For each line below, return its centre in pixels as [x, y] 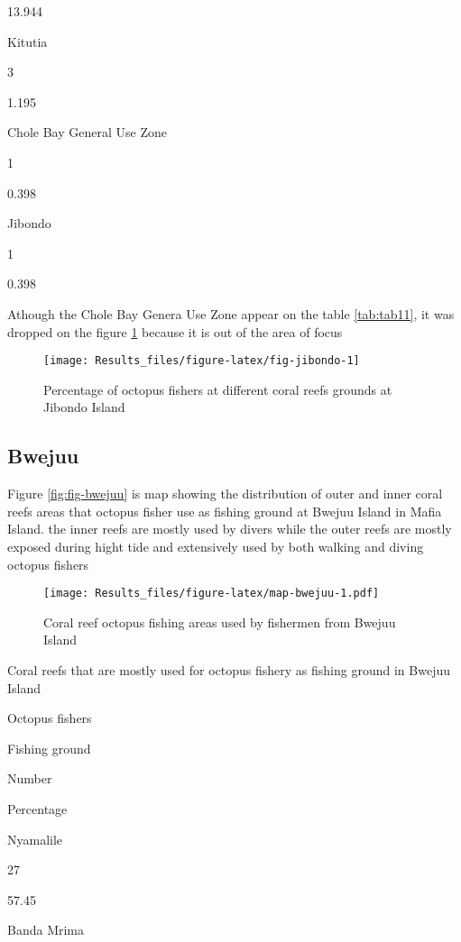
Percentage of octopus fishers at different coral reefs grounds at [218, 389]
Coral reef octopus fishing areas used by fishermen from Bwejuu [220, 622]
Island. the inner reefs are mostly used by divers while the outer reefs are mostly [230, 529]
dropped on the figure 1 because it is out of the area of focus [175, 331]
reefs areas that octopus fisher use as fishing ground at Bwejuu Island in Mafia [225, 511]
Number [30, 778]
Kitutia [28, 41]
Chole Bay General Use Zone [87, 132]
